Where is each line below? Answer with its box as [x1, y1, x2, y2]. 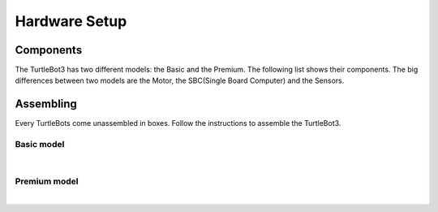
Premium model [15, 175, 79, 187]
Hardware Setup [15, 12, 127, 30]
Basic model [15, 139, 65, 150]
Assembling [15, 97, 77, 111]
